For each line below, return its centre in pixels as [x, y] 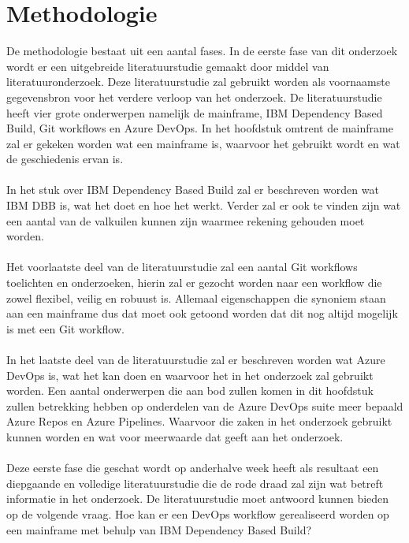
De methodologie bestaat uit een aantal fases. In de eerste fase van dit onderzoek [202, 51]
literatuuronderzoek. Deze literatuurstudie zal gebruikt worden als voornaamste [198, 82]
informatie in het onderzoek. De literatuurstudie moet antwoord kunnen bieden [198, 498]
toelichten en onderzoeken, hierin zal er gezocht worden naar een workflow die [194, 283]
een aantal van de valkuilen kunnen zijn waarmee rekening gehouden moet [186, 220]
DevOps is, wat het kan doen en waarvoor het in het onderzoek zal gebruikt [190, 375]
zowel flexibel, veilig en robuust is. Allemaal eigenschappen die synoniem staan [196, 298]
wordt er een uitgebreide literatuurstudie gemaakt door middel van [168, 66]
